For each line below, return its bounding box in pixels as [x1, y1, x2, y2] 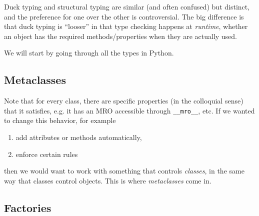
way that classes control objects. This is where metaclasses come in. [4, 175, 211, 185]
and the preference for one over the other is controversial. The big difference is [4, 11, 244, 21]
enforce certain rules [15, 148, 78, 159]
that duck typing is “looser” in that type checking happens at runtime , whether [4, 21, 248, 31]
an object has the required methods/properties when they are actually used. [4, 30, 237, 41]
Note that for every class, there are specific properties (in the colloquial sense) [4, 95, 243, 106]
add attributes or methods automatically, [15, 132, 142, 142]
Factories [4, 199, 51, 215]
